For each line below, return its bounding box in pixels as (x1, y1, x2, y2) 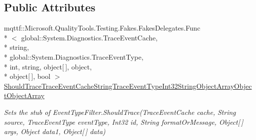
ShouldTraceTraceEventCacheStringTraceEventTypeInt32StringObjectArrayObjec (4, 80, 252, 91)
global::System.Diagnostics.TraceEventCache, (21, 32, 158, 42)
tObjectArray (4, 90, 45, 101)
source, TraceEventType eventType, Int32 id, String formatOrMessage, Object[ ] (4, 116, 244, 127)
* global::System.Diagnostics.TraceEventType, (4, 51, 144, 62)
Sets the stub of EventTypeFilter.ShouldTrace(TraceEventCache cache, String (4, 106, 236, 117)
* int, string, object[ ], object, (4, 61, 92, 71)
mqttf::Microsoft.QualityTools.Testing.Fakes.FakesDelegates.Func (4, 23, 200, 33)
